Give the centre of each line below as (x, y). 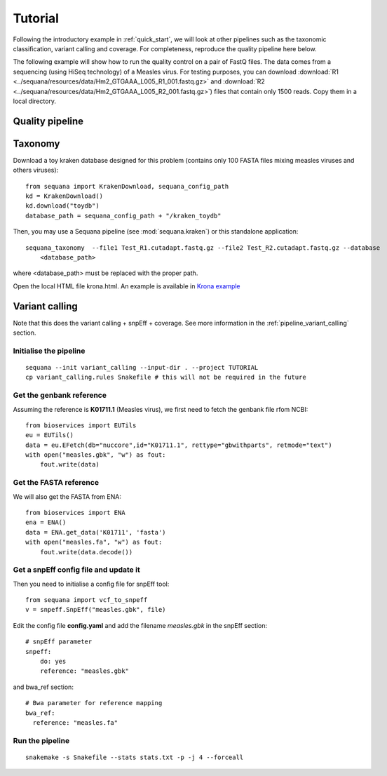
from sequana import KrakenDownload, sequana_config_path (127, 186)
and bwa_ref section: (43, 687)
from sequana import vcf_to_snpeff (87, 600)
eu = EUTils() (49, 435)
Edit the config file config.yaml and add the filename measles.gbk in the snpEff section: (140, 625)
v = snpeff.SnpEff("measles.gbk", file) (96, 610)
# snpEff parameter (59, 642)
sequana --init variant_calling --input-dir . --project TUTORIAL (142, 367)
